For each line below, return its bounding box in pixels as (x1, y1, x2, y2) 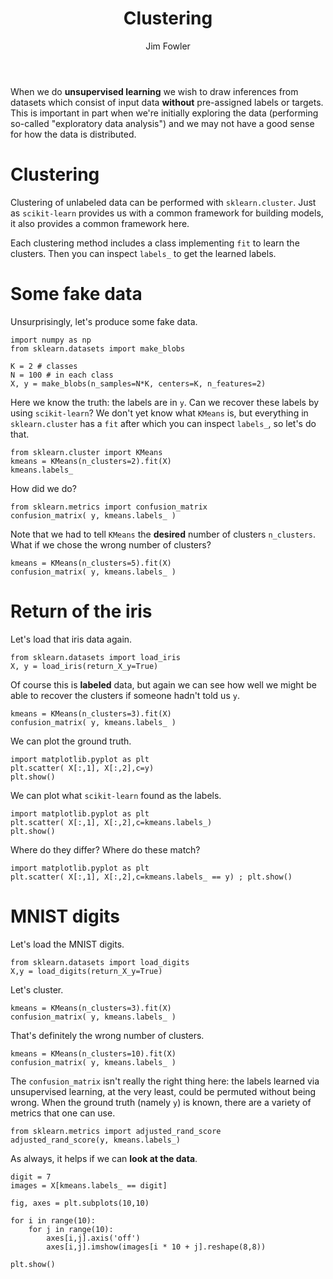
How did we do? (10, 482, 77, 494)
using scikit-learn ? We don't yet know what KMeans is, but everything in (10, 407, 309, 419)
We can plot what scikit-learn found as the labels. (10, 789, 222, 801)
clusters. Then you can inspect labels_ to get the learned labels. (10, 247, 277, 259)
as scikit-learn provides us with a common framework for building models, (10, 207, 324, 219)
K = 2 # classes (10, 361, 78, 371)
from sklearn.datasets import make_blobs (10, 343, 186, 354)
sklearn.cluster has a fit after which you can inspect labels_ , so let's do (10, 417, 317, 429)
